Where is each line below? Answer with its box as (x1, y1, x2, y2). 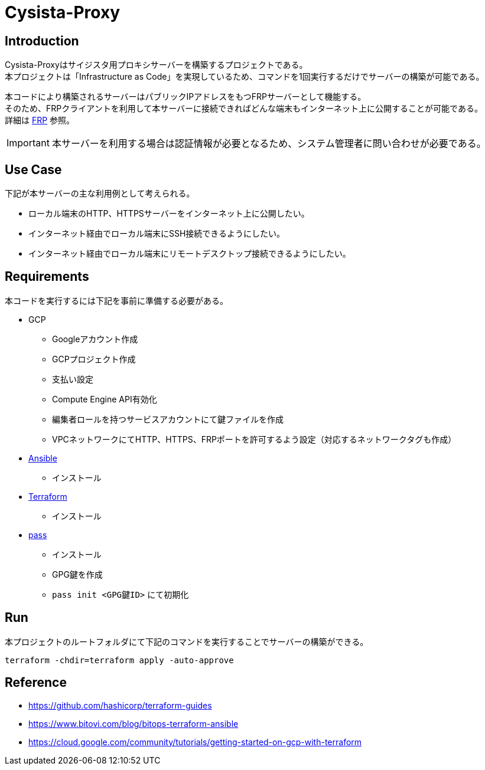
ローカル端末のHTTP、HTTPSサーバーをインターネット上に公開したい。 (28, 208, 310, 219)
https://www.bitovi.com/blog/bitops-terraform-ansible (28, 718, 239, 729)
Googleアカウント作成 (52, 333, 138, 344)
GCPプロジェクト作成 (52, 353, 136, 364)
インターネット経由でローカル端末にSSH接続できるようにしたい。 (28, 228, 285, 239)
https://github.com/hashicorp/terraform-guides (28, 700, 212, 710)
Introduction (5, 33, 79, 48)
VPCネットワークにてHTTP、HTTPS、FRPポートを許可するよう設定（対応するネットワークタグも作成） (52, 434, 457, 444)
